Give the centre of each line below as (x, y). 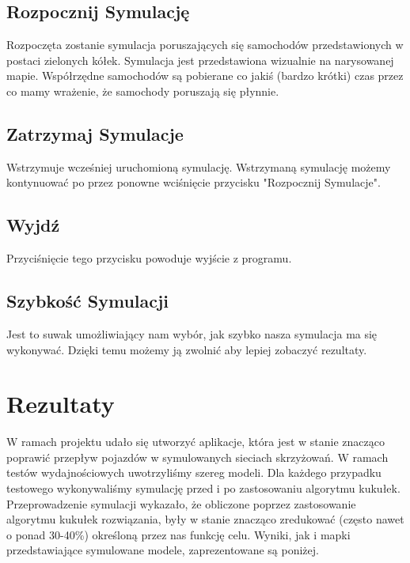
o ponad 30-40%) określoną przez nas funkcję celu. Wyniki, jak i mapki (178, 534)
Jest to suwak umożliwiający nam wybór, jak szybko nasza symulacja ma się (192, 333)
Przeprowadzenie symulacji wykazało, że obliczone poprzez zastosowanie (181, 503)
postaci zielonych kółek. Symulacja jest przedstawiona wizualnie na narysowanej (200, 60)
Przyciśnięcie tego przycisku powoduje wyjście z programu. (149, 258)
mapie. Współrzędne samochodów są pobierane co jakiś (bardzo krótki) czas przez (205, 76)
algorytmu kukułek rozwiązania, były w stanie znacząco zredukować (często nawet (205, 519)
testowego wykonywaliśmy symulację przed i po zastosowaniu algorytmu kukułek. (203, 488)
